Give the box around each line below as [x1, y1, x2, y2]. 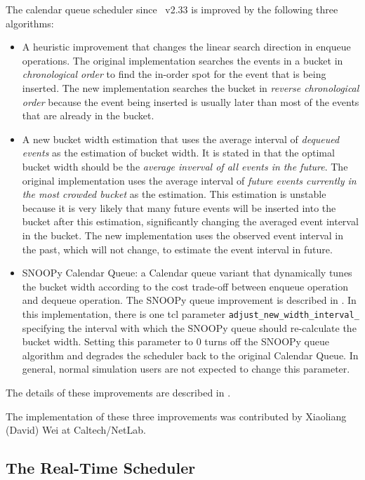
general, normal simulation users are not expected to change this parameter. [22, 361, 350, 376]
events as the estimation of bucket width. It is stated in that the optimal [22, 145, 335, 160]
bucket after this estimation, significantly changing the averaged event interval [22, 214, 359, 229]
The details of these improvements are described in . [6, 385, 231, 399]
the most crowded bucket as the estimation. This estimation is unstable [22, 187, 326, 201]
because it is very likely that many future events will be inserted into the [22, 200, 336, 215]
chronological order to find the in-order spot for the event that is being [22, 67, 326, 81]
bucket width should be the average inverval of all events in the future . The [22, 159, 348, 173]
